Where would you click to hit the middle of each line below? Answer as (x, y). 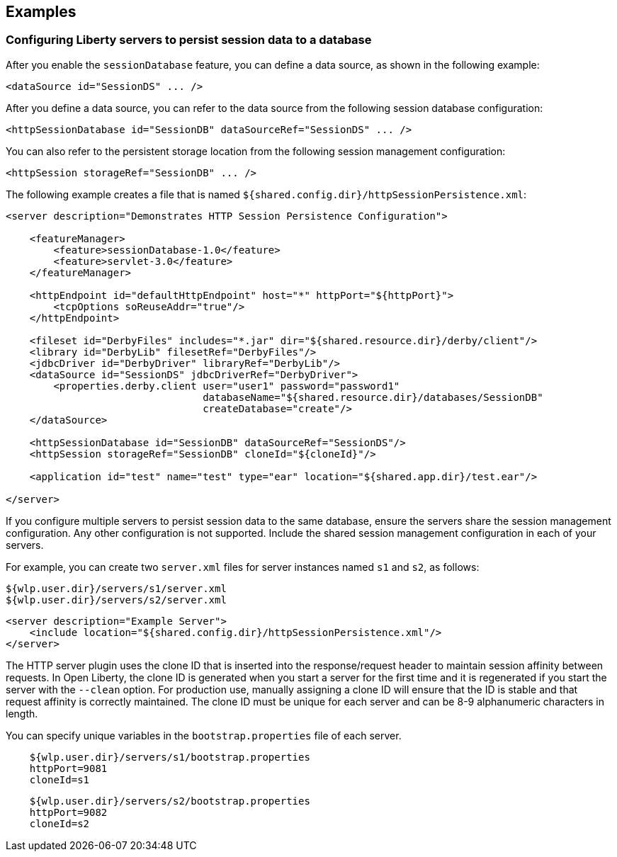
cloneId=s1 (60, 779)
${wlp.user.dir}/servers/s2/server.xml (116, 600)
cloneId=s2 (60, 823)
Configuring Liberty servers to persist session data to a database (189, 40)
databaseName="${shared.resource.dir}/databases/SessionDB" (373, 397)
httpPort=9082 (68, 812)
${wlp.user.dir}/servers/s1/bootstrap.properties (170, 757)
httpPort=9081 (68, 768)
